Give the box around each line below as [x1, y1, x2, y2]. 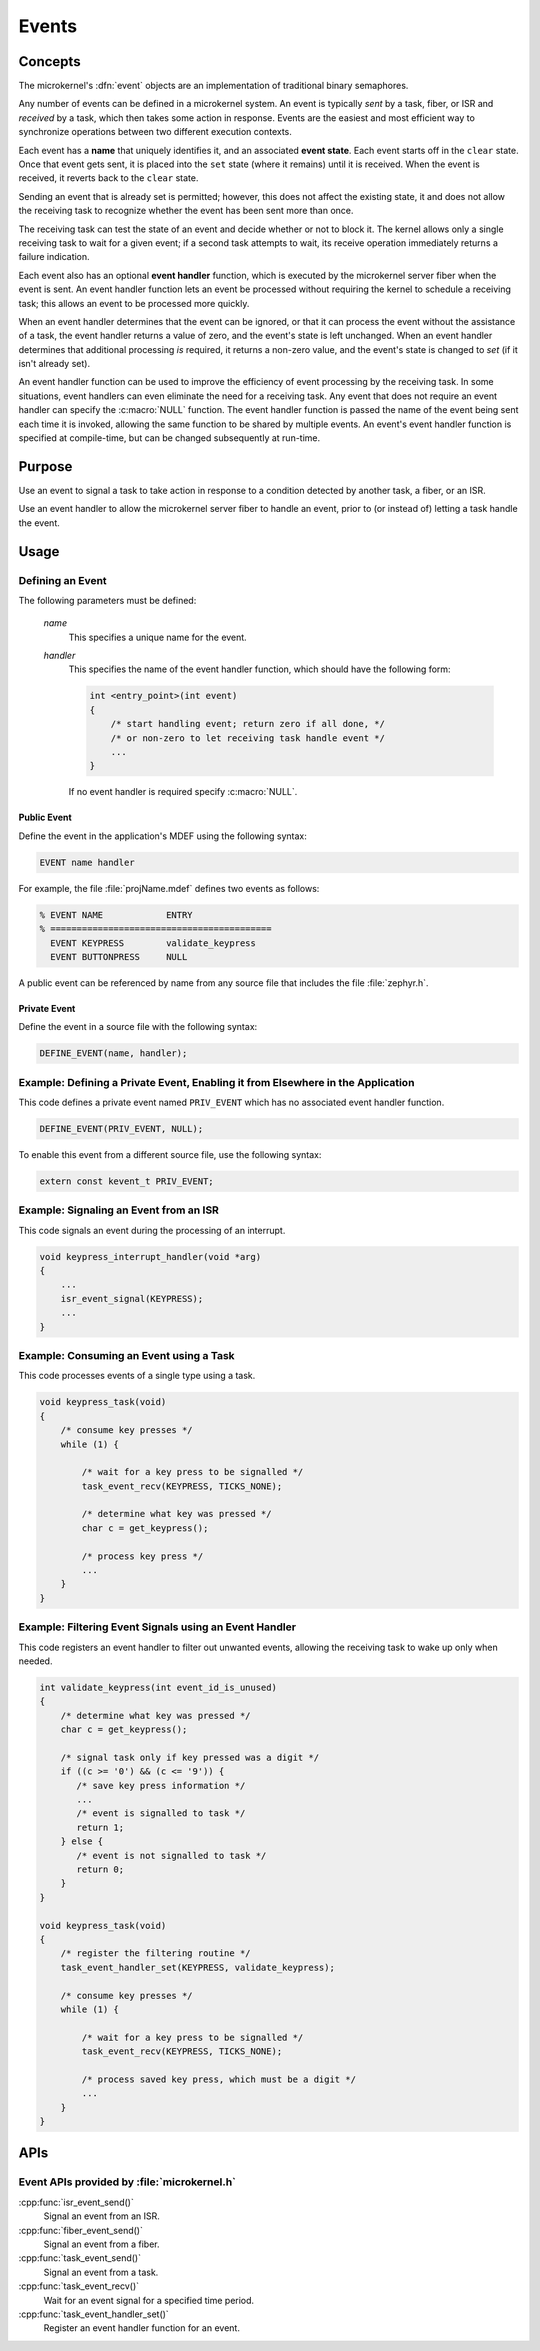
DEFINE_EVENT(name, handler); [39, 1048, 188, 1059]
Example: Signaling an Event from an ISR [18, 1203, 220, 1217]
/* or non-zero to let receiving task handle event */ [110, 732, 385, 744]
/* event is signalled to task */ [76, 1808, 246, 1819]
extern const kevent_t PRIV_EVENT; [39, 1175, 214, 1187]
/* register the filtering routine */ [60, 1948, 251, 1959]
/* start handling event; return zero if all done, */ [110, 718, 385, 730]
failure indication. [18, 251, 90, 263]
